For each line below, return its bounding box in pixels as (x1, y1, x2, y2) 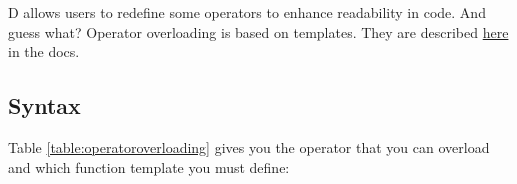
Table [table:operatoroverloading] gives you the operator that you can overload (8, 136, 490, 157)
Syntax (8, 90, 81, 121)
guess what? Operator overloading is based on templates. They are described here (8, 21, 509, 42)
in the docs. (8, 41, 80, 62)
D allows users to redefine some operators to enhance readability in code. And (8, 2, 486, 22)
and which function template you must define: (8, 156, 290, 177)
